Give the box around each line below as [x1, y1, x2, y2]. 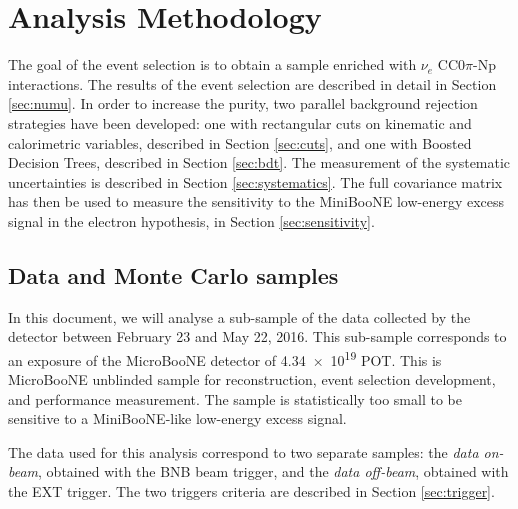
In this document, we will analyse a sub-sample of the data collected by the [8, 306, 471, 327]
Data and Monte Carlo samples [8, 259, 339, 290]
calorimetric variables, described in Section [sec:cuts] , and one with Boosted [8, 132, 472, 153]
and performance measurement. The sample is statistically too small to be [8, 388, 462, 409]
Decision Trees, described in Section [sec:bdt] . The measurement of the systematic [8, 152, 511, 173]
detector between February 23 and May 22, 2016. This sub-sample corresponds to [8, 326, 507, 347]
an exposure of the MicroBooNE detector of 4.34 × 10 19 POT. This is [8, 346, 442, 370]
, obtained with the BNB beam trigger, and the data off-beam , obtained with [38, 461, 509, 482]
